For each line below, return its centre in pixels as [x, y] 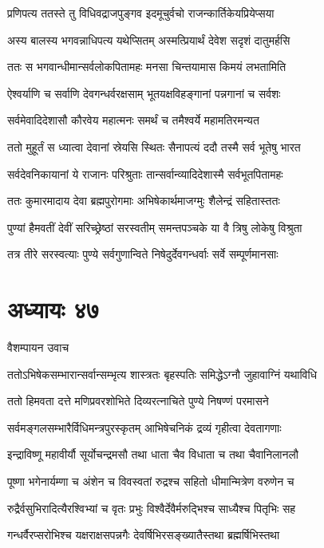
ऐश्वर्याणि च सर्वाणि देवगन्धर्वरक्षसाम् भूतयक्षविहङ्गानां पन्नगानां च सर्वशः [144, 93]
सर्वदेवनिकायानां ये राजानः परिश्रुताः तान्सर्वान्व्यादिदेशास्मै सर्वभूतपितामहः [145, 173]
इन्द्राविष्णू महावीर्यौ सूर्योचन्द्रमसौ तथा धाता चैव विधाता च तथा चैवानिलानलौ [153, 454]
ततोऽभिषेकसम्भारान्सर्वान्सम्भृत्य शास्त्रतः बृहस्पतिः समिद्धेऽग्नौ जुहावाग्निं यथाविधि [162, 374]
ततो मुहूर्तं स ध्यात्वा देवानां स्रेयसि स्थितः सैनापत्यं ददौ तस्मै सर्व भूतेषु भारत [154, 146]
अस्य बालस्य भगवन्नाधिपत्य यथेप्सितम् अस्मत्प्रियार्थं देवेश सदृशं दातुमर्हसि [149, 39]
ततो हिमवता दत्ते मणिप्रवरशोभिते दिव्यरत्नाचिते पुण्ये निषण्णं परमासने [138, 401]
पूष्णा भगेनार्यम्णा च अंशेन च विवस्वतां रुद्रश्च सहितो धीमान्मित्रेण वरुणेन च [151, 481]
